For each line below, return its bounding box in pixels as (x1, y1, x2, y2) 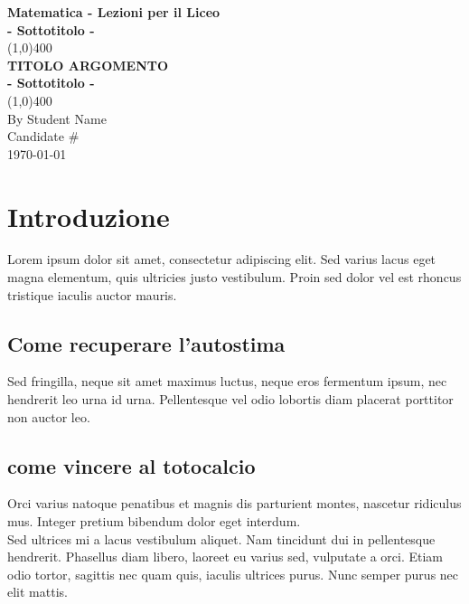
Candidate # (7, 127, 80, 146)
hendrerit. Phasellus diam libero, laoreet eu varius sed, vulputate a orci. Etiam (7, 547, 444, 566)
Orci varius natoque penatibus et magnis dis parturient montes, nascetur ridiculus (7, 494, 462, 513)
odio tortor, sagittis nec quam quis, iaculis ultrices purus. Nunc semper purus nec (7, 564, 459, 583)
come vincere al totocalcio (7, 451, 256, 479)
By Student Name (7, 109, 107, 127)
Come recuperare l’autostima (7, 329, 286, 357)
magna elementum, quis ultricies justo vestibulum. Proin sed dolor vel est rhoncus (7, 268, 462, 287)
